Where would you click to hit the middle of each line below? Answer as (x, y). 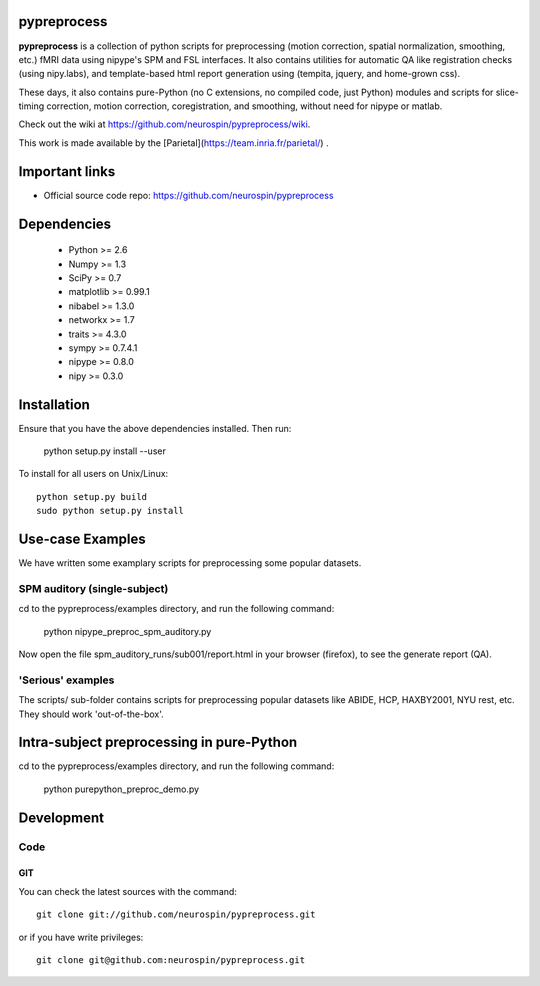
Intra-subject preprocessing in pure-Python (158, 742)
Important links (67, 171)
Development (61, 817)
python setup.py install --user (105, 451)
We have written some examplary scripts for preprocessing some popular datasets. (190, 563)
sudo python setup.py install (110, 511)
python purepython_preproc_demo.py (121, 789)
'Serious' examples (66, 680)
